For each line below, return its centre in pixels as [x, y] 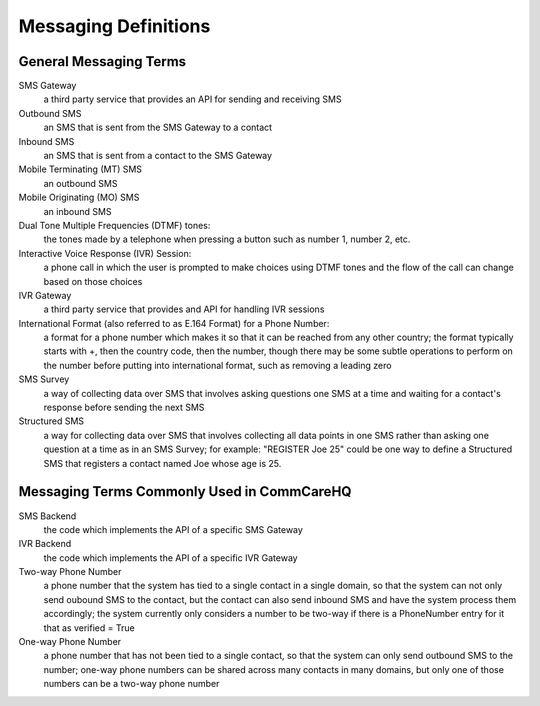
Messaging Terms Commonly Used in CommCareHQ [185, 491]
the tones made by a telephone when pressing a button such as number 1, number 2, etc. [227, 239]
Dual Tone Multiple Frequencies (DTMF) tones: [114, 225]
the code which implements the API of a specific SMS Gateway [173, 529]
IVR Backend [45, 544]
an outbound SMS [80, 183]
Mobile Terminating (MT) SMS [80, 169]
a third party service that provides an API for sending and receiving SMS [192, 99]
